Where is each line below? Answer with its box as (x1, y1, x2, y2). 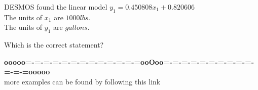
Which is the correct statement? (4, 39, 104, 50)
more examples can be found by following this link (4, 76, 161, 86)
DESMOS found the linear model (4, 2, 107, 12)
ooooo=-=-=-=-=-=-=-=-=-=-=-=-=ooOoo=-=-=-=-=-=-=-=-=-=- (4, 56, 254, 67)
